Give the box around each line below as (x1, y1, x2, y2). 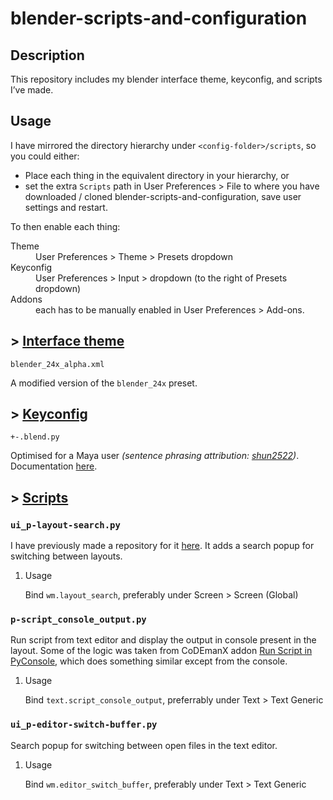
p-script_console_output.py (10, 614, 147, 626)
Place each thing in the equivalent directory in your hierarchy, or (24, 169, 290, 181)
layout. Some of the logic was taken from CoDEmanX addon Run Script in (10, 645, 313, 657)
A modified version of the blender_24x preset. (10, 377, 198, 389)
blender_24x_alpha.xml (10, 359, 105, 369)
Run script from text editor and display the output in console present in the (10, 634, 317, 646)
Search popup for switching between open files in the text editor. (10, 739, 278, 751)
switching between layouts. (10, 550, 123, 562)
